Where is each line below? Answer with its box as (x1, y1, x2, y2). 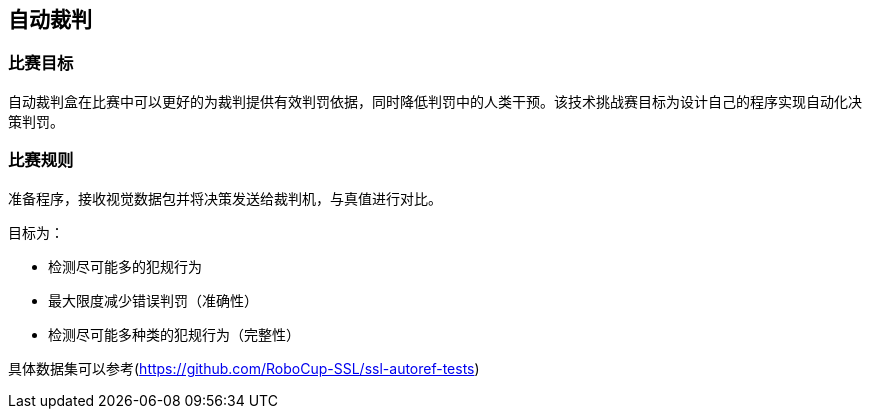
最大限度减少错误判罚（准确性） (48, 291, 258, 309)
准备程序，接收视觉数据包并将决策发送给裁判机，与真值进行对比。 (8, 189, 442, 207)
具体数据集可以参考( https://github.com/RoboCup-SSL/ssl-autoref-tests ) (8, 359, 480, 377)
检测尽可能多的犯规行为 (48, 257, 202, 275)
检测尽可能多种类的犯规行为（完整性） (48, 325, 300, 343)
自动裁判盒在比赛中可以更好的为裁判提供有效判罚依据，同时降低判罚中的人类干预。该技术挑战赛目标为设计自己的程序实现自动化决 (8, 92, 862, 110)
